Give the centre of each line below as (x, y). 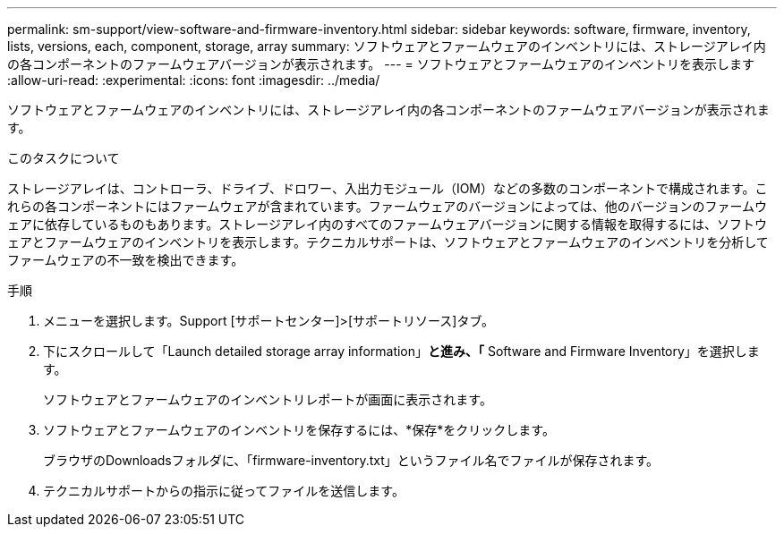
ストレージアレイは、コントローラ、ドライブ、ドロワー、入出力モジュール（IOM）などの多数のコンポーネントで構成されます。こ (388, 188)
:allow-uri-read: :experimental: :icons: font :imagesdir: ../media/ (194, 80)
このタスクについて (64, 158)
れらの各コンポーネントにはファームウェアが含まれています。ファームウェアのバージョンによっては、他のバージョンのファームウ (387, 206)
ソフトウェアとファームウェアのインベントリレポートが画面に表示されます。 (268, 399)
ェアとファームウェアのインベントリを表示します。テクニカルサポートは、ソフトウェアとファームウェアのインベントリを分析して (388, 242)
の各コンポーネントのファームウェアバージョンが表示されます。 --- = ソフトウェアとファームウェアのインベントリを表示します (381, 64)
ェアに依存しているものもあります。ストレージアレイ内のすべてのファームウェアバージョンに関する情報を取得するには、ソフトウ (388, 224)
